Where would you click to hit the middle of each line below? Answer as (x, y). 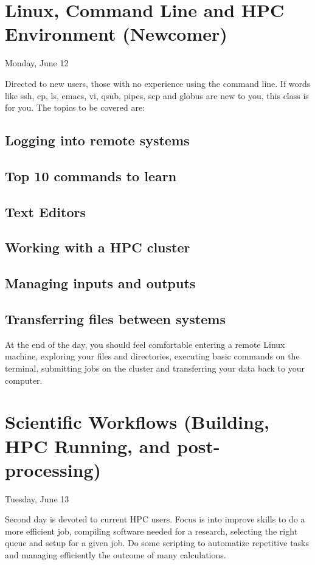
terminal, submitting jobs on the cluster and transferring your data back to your (155, 368)
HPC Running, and (88, 445)
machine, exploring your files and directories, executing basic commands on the (152, 356)
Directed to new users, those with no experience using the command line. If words (158, 83)
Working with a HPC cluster (98, 247)
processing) (53, 469)
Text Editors (45, 211)
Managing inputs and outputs (100, 283)
